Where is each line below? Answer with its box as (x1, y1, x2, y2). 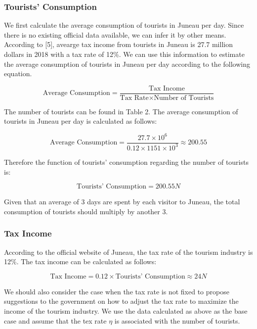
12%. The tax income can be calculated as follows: (4, 256, 157, 267)
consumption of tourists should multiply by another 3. (4, 206, 168, 216)
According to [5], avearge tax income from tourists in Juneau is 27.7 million (4, 39, 233, 49)
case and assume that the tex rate (4, 315, 107, 326)
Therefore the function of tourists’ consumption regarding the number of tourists (4, 156, 249, 167)
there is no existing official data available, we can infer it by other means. (4, 29, 226, 40)
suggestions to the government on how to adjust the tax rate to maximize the (4, 296, 239, 306)
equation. (4, 68, 32, 79)
